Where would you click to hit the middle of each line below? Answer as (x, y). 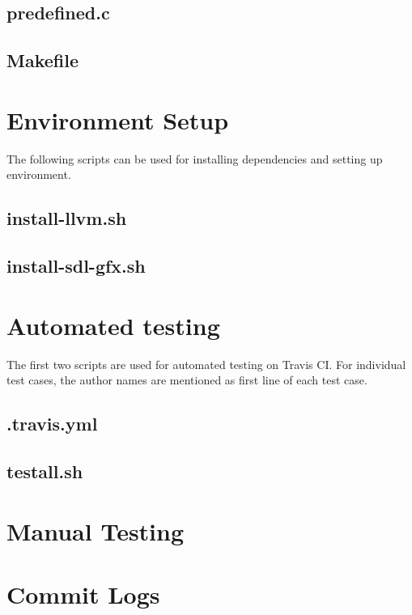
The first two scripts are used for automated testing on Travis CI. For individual (206, 364)
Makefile (42, 60)
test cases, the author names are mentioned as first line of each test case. (187, 380)
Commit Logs (83, 594)
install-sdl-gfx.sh (76, 266)
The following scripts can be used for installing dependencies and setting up (195, 158)
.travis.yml (52, 424)
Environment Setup (118, 119)
